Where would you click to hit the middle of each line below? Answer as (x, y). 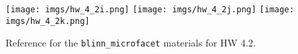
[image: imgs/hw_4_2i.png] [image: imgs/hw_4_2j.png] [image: (150, 10)
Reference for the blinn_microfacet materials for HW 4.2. (131, 43)
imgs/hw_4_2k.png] (48, 21)
